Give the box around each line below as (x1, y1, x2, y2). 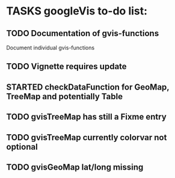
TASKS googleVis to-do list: (6, 4, 148, 18)
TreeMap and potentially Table (6, 91, 123, 102)
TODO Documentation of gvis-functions (6, 28, 159, 38)
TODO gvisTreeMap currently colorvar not (6, 132, 167, 143)
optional (6, 141, 38, 152)
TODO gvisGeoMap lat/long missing (6, 162, 144, 172)
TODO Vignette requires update (6, 61, 127, 72)
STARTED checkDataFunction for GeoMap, (6, 82, 170, 92)
